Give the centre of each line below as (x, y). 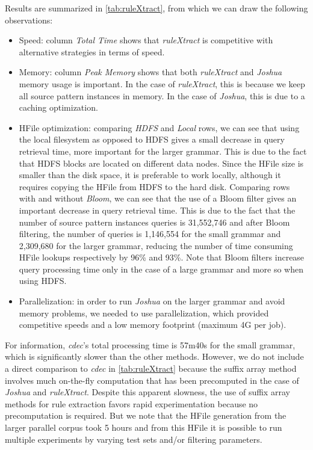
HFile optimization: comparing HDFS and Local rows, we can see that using (159, 127)
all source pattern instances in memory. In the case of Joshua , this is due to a (162, 95)
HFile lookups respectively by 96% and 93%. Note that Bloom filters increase (162, 257)
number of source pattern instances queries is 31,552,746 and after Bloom (154, 222)
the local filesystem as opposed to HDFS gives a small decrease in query (152, 139)
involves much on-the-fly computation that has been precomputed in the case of (152, 380)
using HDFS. (43, 281)
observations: (29, 20)
